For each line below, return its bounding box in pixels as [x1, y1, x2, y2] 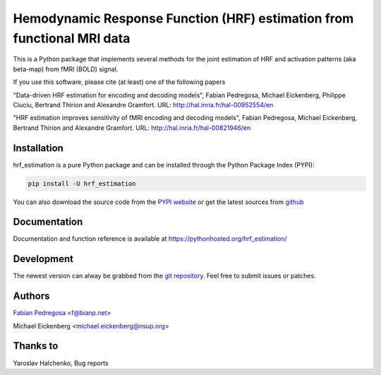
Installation [13, 142, 64, 154]
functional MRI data [13, 30, 131, 46]
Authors [13, 290, 50, 302]
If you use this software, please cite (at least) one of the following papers [13, 78, 226, 86]
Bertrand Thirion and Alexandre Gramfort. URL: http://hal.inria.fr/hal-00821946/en [13, 124, 251, 132]
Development [13, 253, 74, 265]
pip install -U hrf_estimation [28, 179, 137, 187]
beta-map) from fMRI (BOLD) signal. [13, 64, 119, 73]
